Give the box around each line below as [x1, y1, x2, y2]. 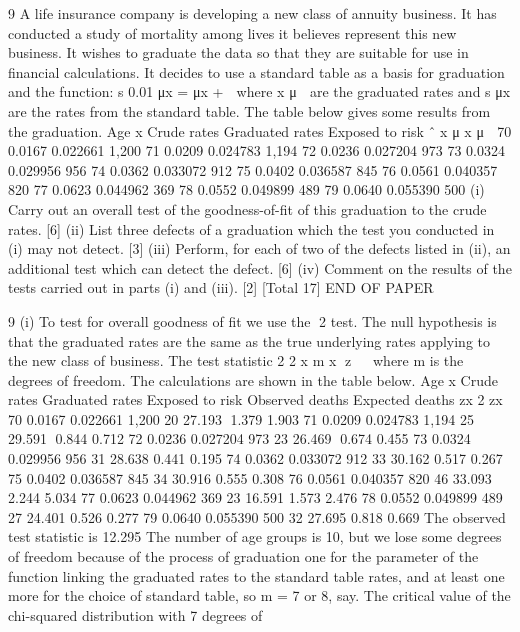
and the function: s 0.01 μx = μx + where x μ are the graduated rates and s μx [8, 81, 511, 102]
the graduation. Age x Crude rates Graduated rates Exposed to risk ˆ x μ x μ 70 [8, 120, 512, 141]
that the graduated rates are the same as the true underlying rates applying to [8, 330, 490, 351]
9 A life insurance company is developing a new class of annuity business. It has [8, 3, 497, 23]
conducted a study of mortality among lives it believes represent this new [8, 22, 457, 43]
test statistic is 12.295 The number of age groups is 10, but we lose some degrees [8, 526, 502, 547]
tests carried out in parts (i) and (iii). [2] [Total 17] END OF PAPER [8, 277, 434, 298]
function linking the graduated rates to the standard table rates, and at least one [8, 565, 505, 586]
